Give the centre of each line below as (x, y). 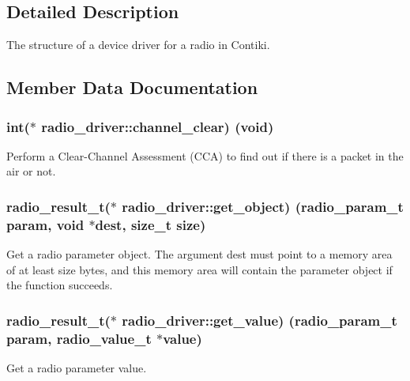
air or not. (31, 171)
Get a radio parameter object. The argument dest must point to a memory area (199, 254)
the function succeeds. (60, 285)
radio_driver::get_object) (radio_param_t (263, 206)
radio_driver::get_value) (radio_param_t (260, 320)
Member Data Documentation (132, 87)
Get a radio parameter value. (77, 368)
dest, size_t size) (150, 224)
